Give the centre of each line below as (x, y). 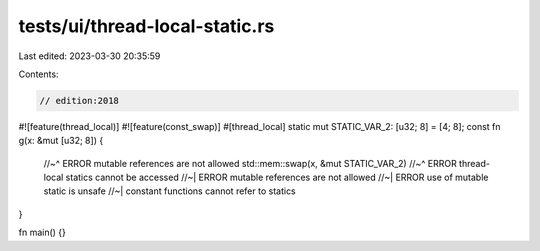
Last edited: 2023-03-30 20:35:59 (89, 56)
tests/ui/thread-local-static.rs (146, 26)
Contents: (38, 74)
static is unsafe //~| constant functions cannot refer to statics (170, 191)
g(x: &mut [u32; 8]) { (61, 141)
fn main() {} (42, 232)
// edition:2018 (79, 100)
